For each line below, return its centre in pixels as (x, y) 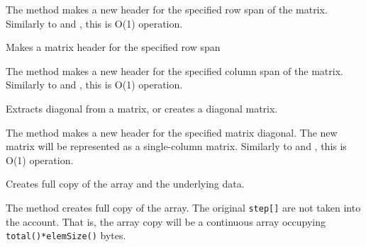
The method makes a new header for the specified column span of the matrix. (174, 70)
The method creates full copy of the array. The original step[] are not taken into (183, 207)
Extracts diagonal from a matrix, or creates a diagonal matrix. (142, 108)
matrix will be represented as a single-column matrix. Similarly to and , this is (176, 146)
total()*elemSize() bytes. (66, 235)
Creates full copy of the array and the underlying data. (125, 184)
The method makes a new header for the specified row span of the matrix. (167, 9)
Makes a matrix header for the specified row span (113, 47)
